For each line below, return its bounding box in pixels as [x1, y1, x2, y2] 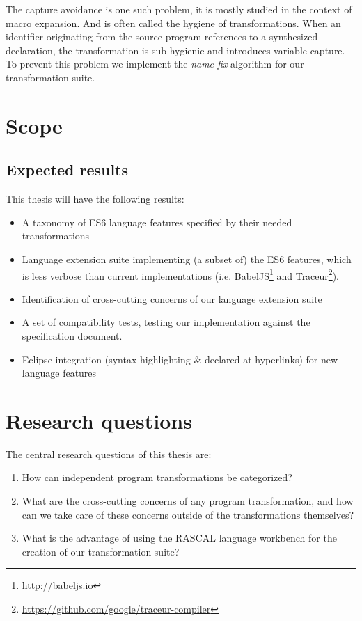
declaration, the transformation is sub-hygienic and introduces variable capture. [6, 42, 345, 57]
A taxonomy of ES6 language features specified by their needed [22, 214, 292, 229]
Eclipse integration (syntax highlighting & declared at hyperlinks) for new [22, 352, 338, 366]
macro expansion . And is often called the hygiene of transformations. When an [6, 15, 341, 30]
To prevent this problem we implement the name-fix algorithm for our [6, 56, 304, 71]
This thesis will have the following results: [6, 191, 184, 206]
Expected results [6, 159, 129, 180]
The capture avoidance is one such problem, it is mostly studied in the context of [6, 2, 352, 16]
